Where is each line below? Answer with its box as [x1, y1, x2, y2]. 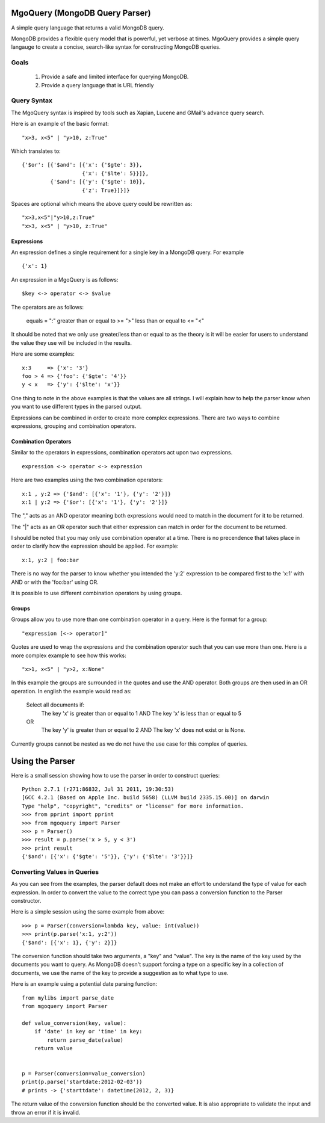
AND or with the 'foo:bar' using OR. [11, 578, 99, 586]
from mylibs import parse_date [22, 994, 114, 1001]
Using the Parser [11, 756, 75, 766]
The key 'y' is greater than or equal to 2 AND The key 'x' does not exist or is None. [41, 726, 246, 734]
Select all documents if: [26, 701, 85, 708]
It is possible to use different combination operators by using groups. [11, 590, 182, 597]
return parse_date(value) [47, 1036, 123, 1044]
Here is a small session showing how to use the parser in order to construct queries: [11, 772, 220, 779]
